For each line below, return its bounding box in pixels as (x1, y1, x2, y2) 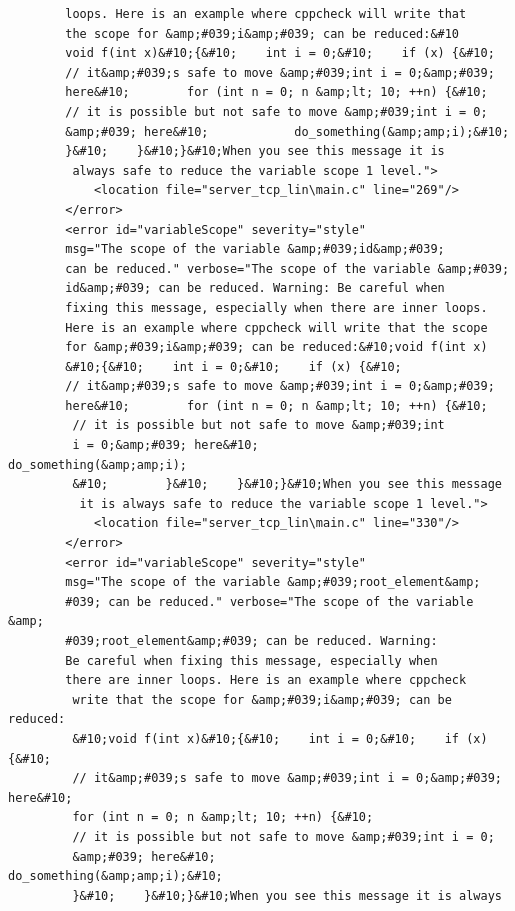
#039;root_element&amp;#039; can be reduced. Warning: (65, 634, 438, 648)
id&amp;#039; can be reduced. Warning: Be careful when (65, 281, 445, 296)
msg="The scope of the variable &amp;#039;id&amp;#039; (65, 242, 445, 257)
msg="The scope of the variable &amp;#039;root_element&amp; (65, 575, 481, 590)
